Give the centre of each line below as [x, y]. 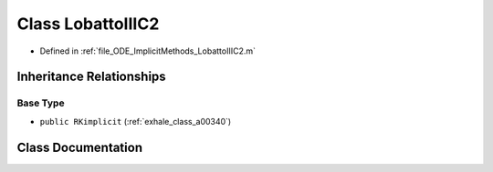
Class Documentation [80, 147]
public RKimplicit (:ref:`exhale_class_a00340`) [136, 121]
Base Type [41, 103]
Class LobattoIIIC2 [88, 24]
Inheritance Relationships [91, 77]
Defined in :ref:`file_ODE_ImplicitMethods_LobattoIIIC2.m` [147, 51]
